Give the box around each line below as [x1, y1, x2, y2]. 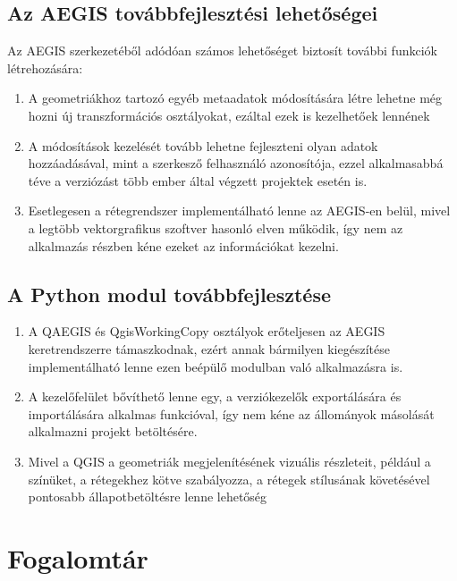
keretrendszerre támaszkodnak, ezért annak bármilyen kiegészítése [28, 339, 390, 358]
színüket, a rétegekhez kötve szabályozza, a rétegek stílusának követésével [28, 469, 430, 488]
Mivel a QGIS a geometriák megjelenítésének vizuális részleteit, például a [28, 451, 431, 470]
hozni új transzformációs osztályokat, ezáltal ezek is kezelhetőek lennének [28, 105, 430, 124]
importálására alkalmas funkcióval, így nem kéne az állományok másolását [28, 404, 435, 423]
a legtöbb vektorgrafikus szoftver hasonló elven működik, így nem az [28, 218, 403, 237]
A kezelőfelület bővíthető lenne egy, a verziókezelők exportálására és [28, 387, 402, 406]
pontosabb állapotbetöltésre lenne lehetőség [28, 487, 267, 506]
